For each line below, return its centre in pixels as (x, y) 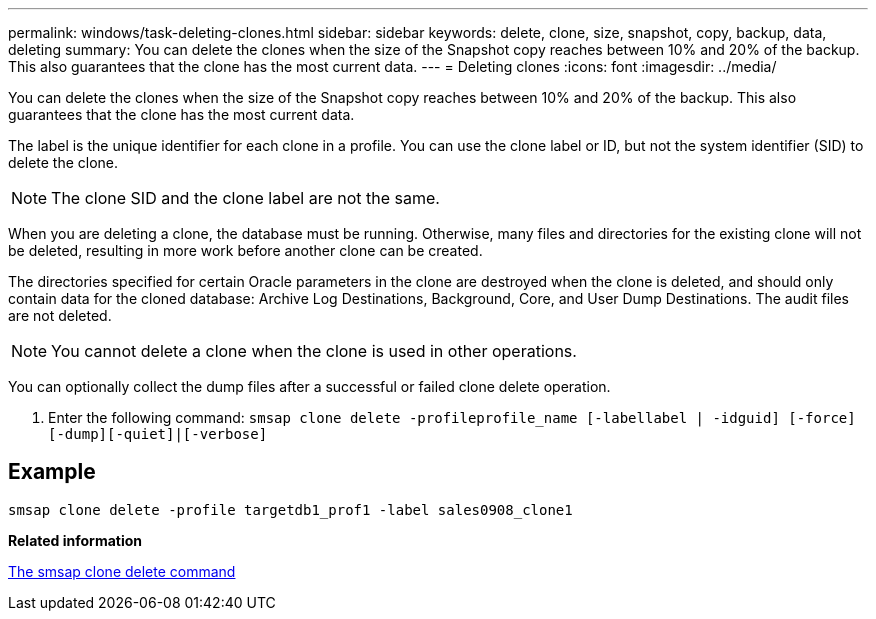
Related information (75, 540)
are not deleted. (60, 315)
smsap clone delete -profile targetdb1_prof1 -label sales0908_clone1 (290, 509)
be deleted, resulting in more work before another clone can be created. (245, 250)
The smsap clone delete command (122, 571)
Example (52, 472)
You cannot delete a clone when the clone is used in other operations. (314, 351)
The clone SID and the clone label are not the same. (245, 198)
